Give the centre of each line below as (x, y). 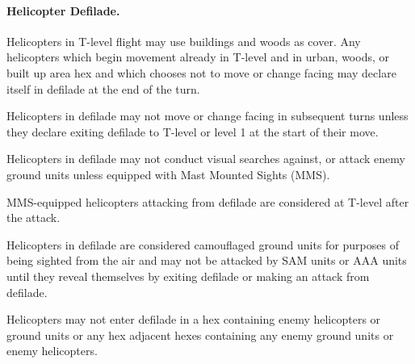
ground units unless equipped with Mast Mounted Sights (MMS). (168, 174)
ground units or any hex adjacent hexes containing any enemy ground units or (200, 335)
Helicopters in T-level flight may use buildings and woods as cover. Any (184, 41)
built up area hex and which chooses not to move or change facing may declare (201, 72)
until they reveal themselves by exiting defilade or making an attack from (188, 276)
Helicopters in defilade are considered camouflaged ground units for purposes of (203, 244)
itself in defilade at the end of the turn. (103, 88)
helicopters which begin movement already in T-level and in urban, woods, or (198, 57)
